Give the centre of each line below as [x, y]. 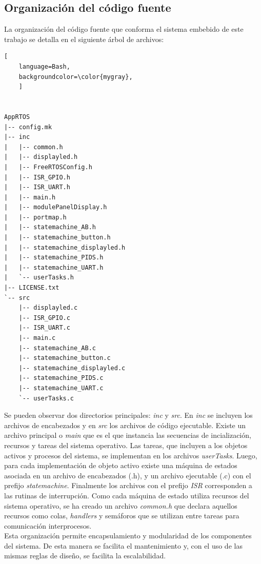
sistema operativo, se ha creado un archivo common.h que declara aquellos [121, 505]
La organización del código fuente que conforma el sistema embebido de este [124, 29]
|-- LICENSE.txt [32, 288]
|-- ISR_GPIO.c [44, 318]
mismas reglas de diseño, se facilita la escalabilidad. [85, 556]
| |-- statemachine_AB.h [50, 227]
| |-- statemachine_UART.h [54, 267]
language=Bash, [44, 66]
